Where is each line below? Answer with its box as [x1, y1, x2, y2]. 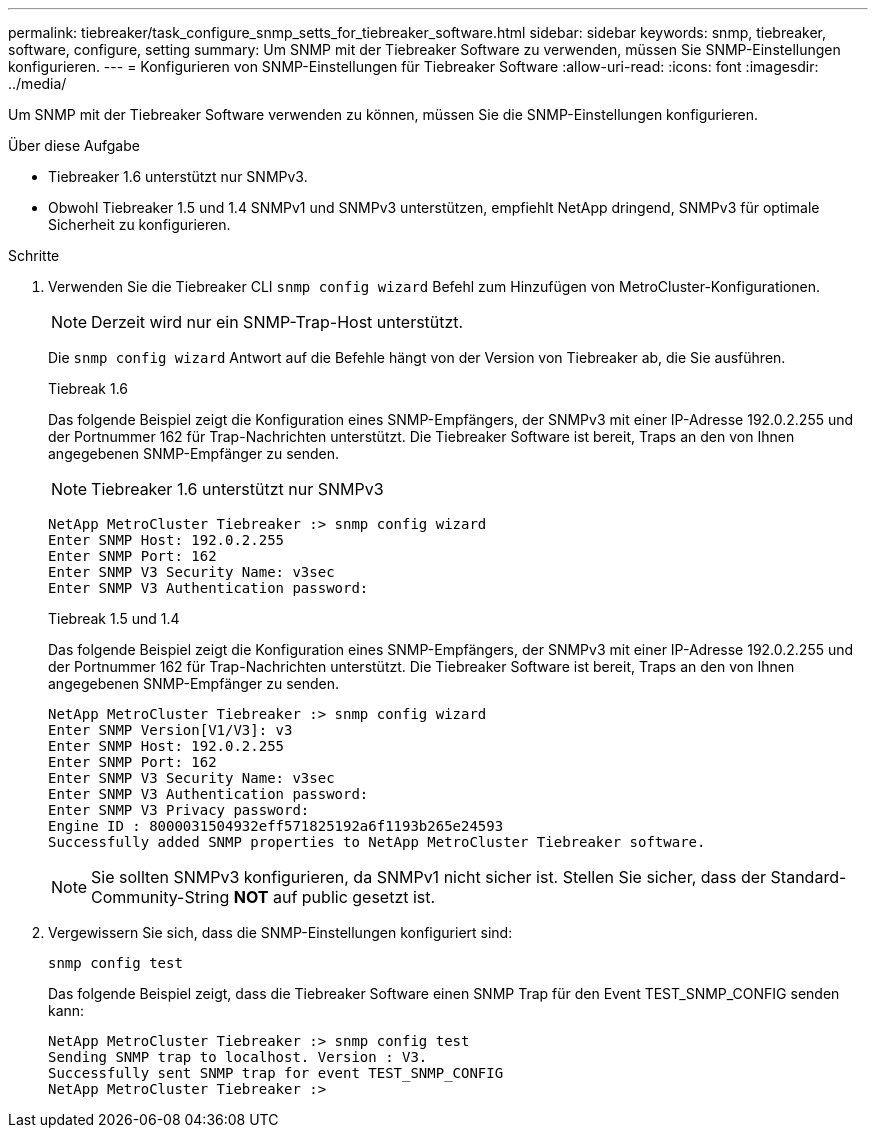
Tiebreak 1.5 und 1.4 [48, 610, 180, 627]
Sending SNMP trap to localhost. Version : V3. [48, 1049, 428, 1065]
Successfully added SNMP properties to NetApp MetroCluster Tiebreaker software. [48, 834, 706, 850]
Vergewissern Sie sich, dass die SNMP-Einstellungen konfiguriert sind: [48, 924, 513, 941]
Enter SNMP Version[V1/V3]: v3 [48, 722, 293, 738]
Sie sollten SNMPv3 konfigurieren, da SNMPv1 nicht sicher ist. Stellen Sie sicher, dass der [91, 867, 767, 887]
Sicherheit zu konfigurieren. [48, 216, 231, 233]
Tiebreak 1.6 [48, 380, 129, 397]
